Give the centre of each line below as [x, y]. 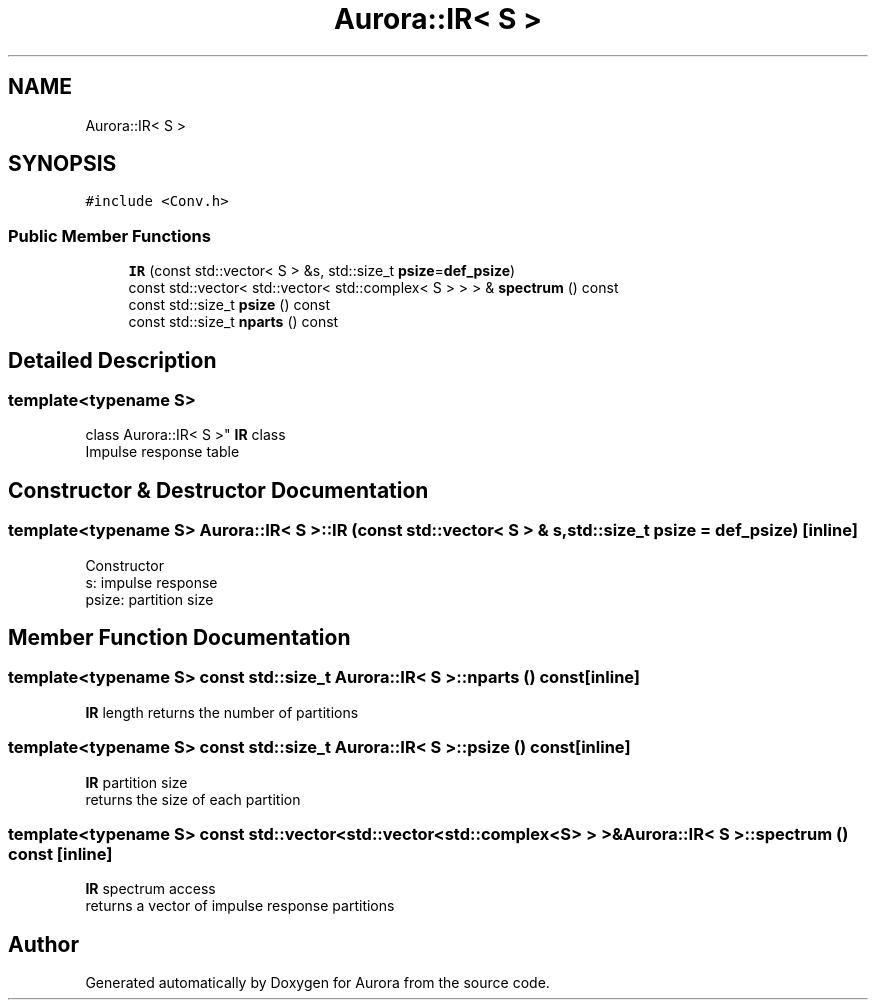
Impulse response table [162, 452]
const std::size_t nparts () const [233, 322]
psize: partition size [149, 599]
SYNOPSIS [62, 164]
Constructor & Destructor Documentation [218, 490]
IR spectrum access [150, 889]
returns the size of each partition [193, 799]
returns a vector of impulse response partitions [240, 906]
